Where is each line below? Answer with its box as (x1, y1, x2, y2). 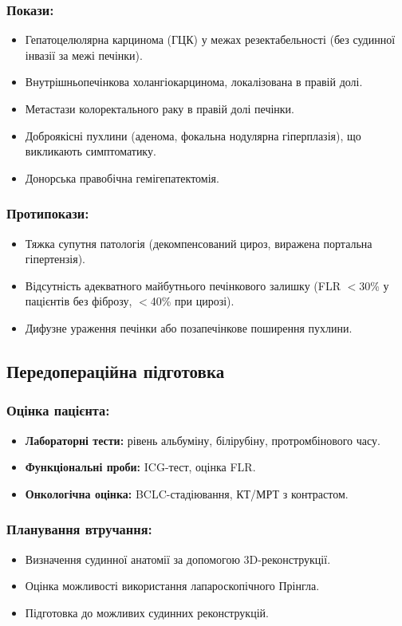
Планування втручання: (6, 519, 152, 539)
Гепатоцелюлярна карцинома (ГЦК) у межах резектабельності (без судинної (25, 31, 396, 48)
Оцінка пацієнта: (6, 400, 110, 420)
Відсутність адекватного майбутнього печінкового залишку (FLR (25, 277, 341, 293)
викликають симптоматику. (25, 143, 156, 159)
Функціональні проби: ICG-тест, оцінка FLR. (25, 459, 256, 475)
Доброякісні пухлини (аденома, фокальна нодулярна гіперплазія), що (25, 127, 361, 144)
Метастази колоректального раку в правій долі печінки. (25, 100, 295, 116)
